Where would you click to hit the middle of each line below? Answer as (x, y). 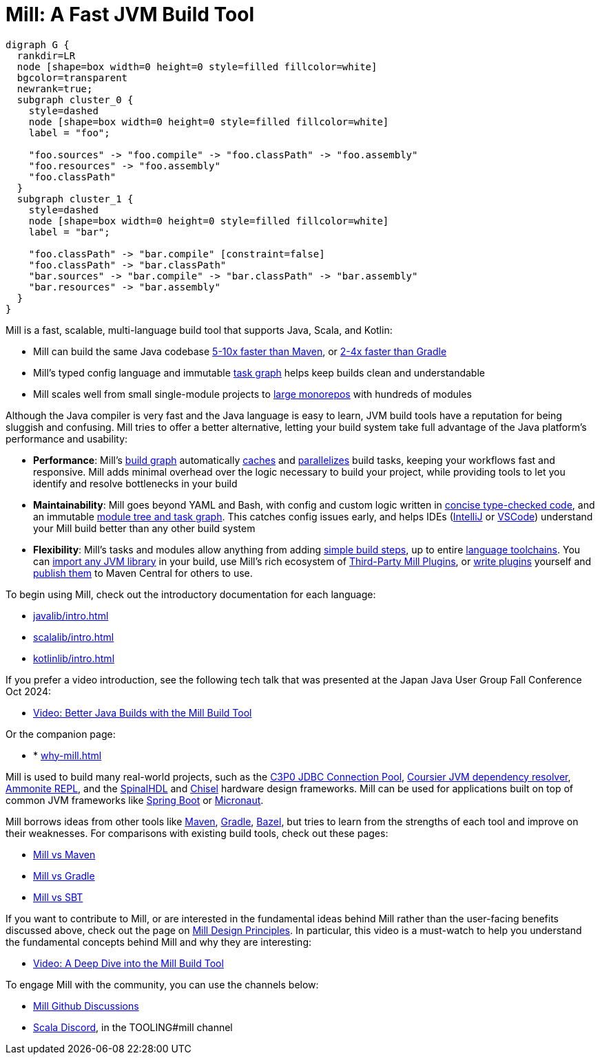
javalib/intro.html (71, 615)
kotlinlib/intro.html (74, 658)
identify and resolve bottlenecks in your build (135, 483)
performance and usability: (67, 438)
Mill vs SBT (58, 897)
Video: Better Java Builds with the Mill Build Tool (143, 712)
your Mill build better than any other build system (144, 528)
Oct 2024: (28, 691)
